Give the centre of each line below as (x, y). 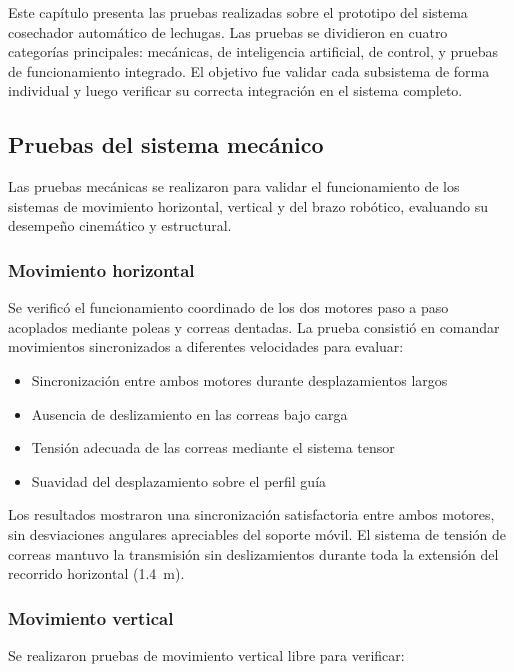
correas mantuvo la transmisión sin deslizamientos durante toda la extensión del (253, 553)
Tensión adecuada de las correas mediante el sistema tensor (213, 447)
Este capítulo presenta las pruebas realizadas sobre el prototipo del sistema (238, 12)
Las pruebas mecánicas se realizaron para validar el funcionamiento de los (234, 186)
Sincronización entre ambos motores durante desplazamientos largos (239, 379)
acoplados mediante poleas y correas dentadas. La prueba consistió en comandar (254, 326)
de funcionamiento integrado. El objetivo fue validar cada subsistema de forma (249, 70)
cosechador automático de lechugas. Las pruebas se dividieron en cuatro (228, 31)
